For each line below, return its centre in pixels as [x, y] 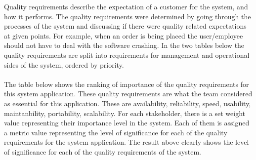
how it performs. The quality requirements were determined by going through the [128, 16]
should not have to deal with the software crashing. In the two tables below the [124, 45]
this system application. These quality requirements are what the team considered [128, 94]
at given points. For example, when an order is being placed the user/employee [124, 35]
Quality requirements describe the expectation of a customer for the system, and [126, 6]
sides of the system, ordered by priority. [64, 64]
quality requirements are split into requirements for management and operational [127, 55]
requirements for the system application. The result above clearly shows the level [127, 142]
